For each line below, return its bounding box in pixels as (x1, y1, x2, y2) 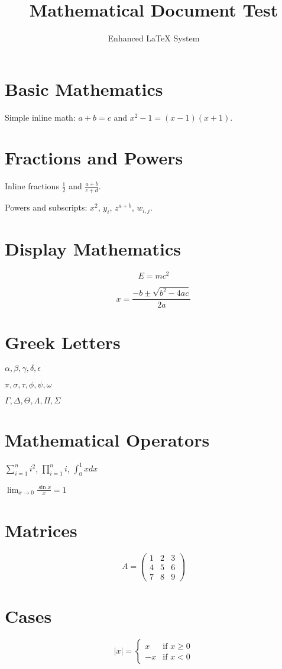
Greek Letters (5, 329, 121, 354)
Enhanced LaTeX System (108, 32, 200, 44)
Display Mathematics (5, 237, 181, 261)
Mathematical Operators (5, 427, 210, 451)
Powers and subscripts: (5, 201, 87, 214)
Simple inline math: (5, 111, 76, 123)
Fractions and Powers (5, 146, 183, 170)
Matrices (5, 518, 77, 542)
